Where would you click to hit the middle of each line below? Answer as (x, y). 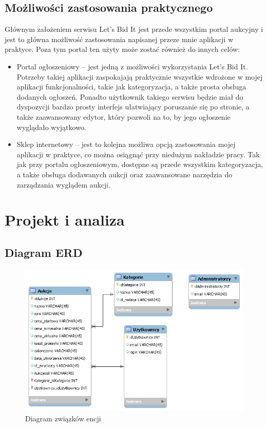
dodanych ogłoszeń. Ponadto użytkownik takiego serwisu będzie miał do (130, 96)
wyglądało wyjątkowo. (51, 127)
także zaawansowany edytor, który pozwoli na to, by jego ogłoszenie (123, 116)
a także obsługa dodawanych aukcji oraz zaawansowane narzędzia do (125, 174)
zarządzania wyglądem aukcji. (63, 184)
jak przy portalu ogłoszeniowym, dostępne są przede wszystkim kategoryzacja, (140, 164)
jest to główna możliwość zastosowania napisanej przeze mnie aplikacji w (119, 39)
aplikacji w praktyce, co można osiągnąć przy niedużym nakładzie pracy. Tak (138, 154)
